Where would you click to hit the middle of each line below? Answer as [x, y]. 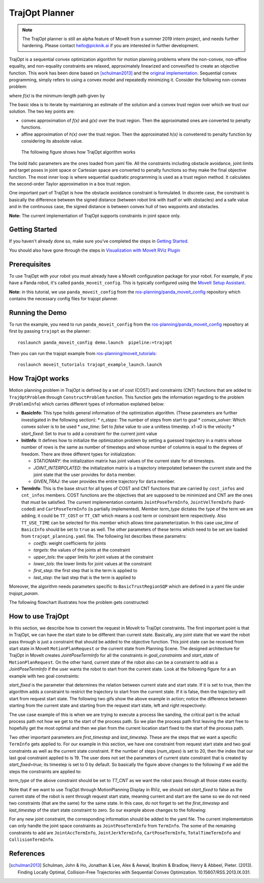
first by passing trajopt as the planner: [50, 331]
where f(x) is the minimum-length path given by [57, 95]
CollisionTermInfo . [32, 839]
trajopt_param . [24, 593]
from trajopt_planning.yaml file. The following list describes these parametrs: [104, 536]
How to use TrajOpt [39, 616]
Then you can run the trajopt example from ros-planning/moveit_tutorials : [83, 353]
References [27, 854]
